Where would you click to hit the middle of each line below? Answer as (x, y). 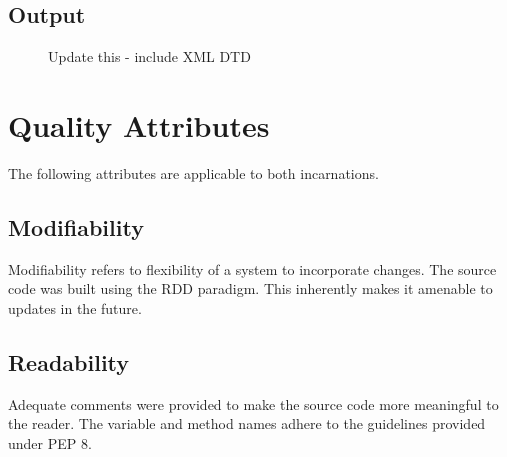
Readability (69, 361)
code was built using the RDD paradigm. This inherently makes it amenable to (250, 288)
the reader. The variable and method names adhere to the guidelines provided (247, 423)
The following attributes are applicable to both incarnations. (193, 172)
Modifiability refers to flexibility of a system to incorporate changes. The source (252, 268)
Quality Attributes (139, 124)
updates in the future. (75, 307)
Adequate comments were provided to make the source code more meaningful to (253, 403)
